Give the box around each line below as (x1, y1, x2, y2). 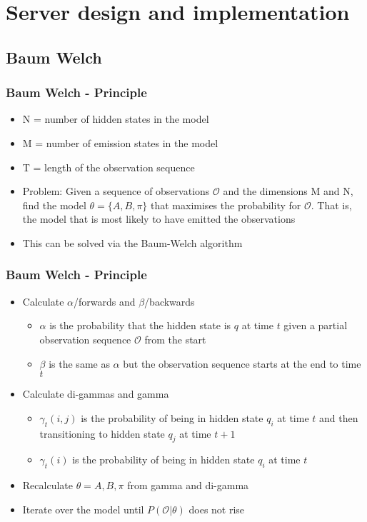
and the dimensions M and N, (223, 184, 353, 199)
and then (318, 410, 358, 425)
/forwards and (73, 293, 136, 308)
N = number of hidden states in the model (22, 111, 209, 126)
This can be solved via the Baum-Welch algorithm (22, 235, 243, 250)
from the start (144, 331, 206, 346)
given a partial (283, 318, 348, 333)
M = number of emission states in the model (22, 135, 218, 150)
